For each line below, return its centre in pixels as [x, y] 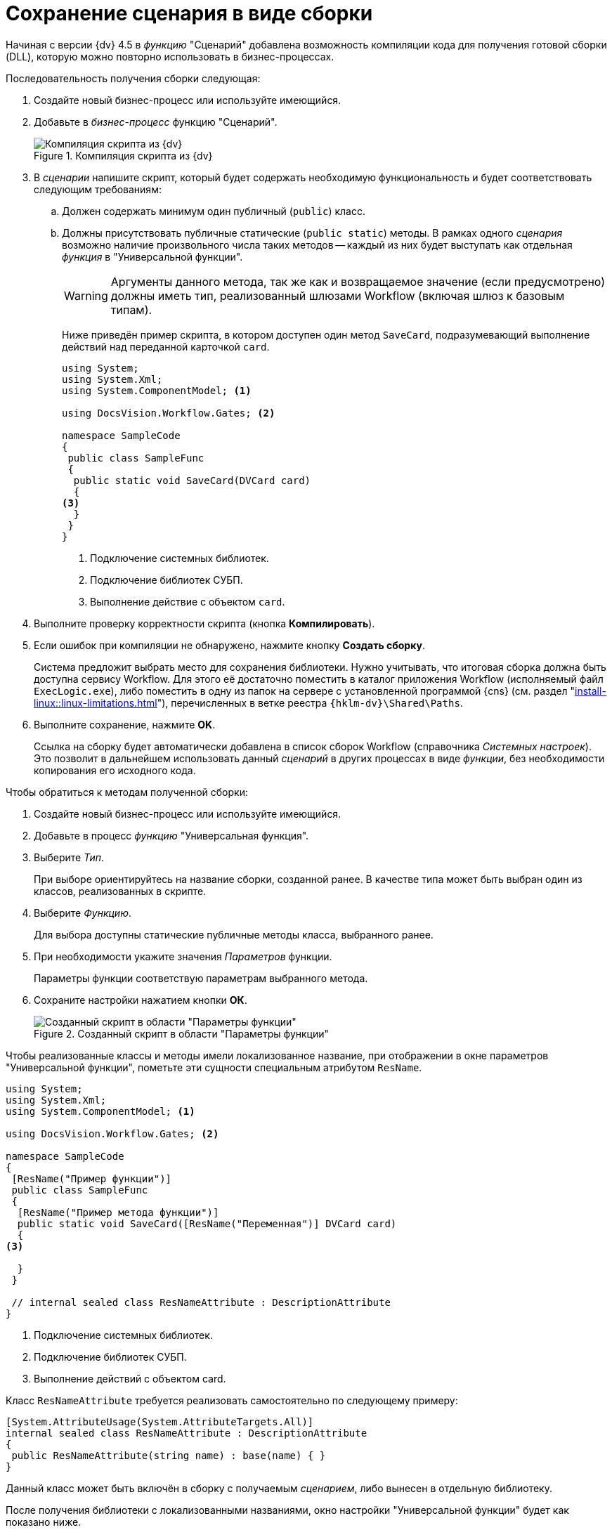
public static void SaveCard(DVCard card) [192, 480]
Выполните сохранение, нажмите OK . [125, 724]
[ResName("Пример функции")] [92, 1178]
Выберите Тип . [69, 857]
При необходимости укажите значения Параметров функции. [183, 956]
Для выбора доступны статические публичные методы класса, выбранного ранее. [234, 934]
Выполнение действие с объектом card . [188, 601]
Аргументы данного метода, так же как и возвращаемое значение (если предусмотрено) [358, 281]
